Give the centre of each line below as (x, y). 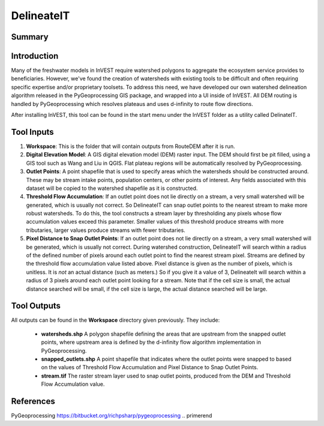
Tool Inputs (32, 132)
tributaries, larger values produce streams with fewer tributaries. (106, 230)
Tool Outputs (36, 306)
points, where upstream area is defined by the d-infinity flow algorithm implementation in (151, 342)
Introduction (35, 56)
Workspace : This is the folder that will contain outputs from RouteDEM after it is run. (130, 146)
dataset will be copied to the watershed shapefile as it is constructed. (112, 188)
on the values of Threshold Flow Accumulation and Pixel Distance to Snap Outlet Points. (150, 367)
